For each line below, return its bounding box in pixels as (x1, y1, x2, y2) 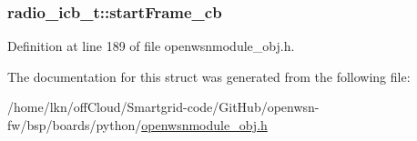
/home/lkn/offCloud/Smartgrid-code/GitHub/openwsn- (7, 97, 320, 116)
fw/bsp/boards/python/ (7, 116, 142, 134)
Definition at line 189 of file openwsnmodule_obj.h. (7, 36, 295, 55)
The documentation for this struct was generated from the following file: (7, 66, 411, 86)
